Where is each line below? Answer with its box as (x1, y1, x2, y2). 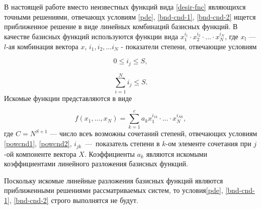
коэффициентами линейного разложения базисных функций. (4, 158, 188, 169)
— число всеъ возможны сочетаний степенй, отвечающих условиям (50, 128, 257, 139)
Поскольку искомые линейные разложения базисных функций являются (4, 175, 223, 185)
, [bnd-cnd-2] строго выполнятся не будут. (9, 194, 138, 205)
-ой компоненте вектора (4, 148, 76, 159)
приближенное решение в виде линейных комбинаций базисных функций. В (4, 21, 238, 32)
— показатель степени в (85, 138, 160, 149)
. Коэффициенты (84, 148, 135, 159)
